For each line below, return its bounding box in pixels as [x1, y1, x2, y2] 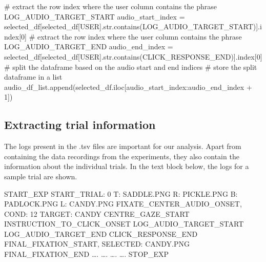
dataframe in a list [4, 71, 63, 82]
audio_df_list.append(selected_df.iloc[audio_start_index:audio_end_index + [4, 81, 252, 92]
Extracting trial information [4, 117, 156, 133]
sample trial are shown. [4, 171, 77, 181]
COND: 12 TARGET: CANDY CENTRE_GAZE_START [4, 208, 190, 219]
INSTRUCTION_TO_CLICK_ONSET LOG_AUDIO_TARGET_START [4, 218, 244, 229]
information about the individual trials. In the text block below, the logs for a [4, 161, 249, 172]
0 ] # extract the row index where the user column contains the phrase [21, 31, 242, 42]
